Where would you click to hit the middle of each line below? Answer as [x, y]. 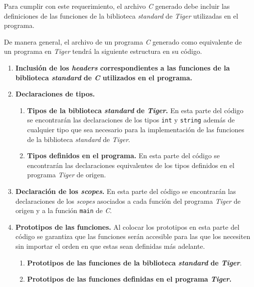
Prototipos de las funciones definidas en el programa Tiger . [129, 279]
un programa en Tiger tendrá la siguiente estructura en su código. [103, 51]
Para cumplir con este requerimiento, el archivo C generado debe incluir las [117, 6]
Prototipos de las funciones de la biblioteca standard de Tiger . [134, 262]
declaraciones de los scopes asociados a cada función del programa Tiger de [128, 201]
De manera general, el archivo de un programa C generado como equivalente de [123, 41]
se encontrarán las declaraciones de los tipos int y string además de [131, 120]
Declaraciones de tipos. [55, 94]
